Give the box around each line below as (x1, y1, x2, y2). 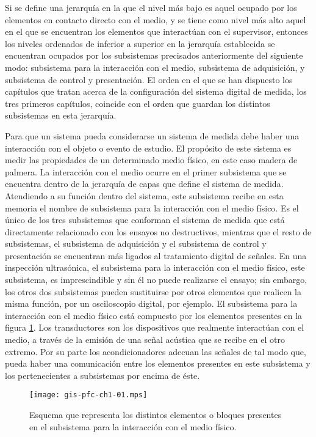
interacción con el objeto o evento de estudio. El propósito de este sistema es (5, 141, 292, 154)
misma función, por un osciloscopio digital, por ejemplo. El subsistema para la (5, 297, 298, 310)
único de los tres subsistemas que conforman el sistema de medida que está (5, 213, 285, 226)
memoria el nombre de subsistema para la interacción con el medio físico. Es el (5, 201, 299, 214)
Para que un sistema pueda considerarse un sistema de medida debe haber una (5, 129, 300, 142)
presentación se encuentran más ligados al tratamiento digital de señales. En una (5, 249, 307, 262)
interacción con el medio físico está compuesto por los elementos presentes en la (5, 309, 303, 321)
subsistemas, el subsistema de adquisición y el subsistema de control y (5, 237, 267, 250)
